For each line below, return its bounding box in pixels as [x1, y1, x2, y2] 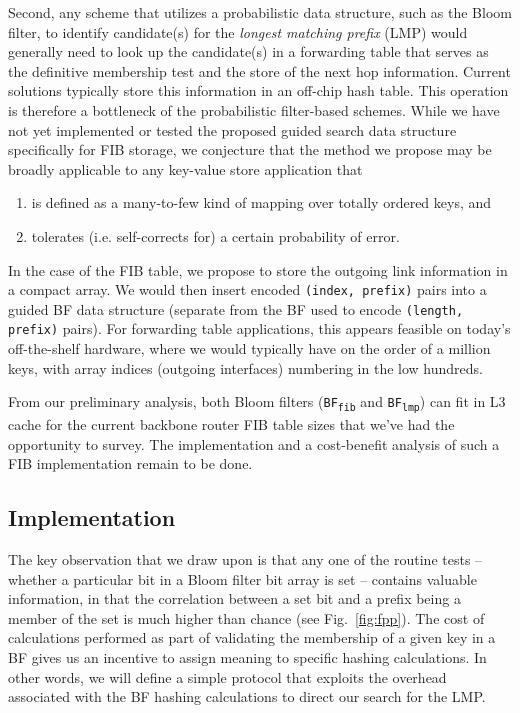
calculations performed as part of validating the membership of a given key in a [8, 627, 496, 648]
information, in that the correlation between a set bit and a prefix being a [8, 588, 461, 609]
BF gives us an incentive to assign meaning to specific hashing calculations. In [8, 646, 487, 667]
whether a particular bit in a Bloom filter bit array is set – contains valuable [8, 568, 477, 589]
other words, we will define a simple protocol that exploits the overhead [8, 666, 447, 687]
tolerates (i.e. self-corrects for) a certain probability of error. [31, 225, 400, 246]
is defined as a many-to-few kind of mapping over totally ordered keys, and [31, 192, 492, 213]
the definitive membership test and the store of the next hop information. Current [8, 60, 511, 81]
